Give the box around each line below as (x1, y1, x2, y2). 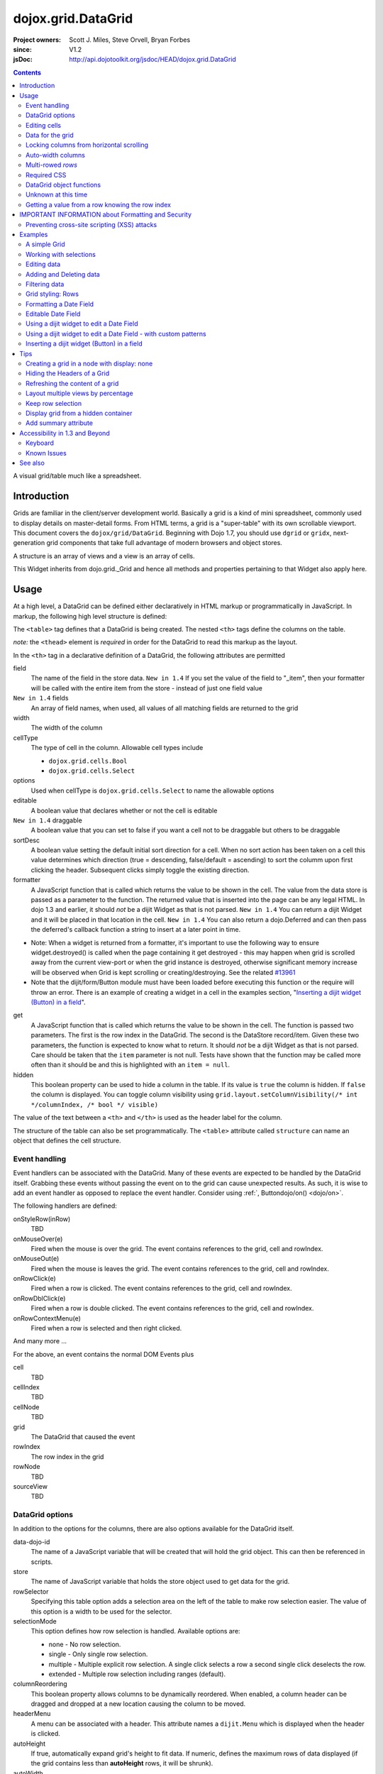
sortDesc (13, 836, 40, 844)
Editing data (26, 260, 61, 269)
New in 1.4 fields (13, 694, 69, 703)
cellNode (13, 1402, 40, 1411)
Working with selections (26, 250, 96, 258)
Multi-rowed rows (26, 160, 78, 170)
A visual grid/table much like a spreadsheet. (13, 472, 142, 480)
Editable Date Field (26, 309, 81, 319)
